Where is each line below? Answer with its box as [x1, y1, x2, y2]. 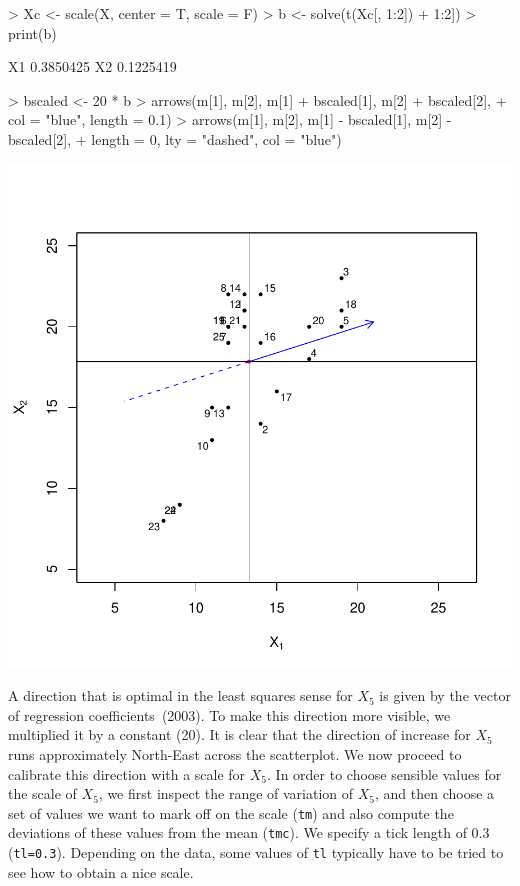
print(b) [8, 22, 57, 43]
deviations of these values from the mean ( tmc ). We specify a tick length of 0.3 [8, 822, 490, 843]
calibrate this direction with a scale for [8, 763, 246, 784]
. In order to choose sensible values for [267, 763, 502, 784]
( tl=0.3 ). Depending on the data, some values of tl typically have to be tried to [8, 842, 504, 863]
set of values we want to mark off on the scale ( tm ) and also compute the [8, 802, 454, 823]
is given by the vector [379, 685, 511, 706]
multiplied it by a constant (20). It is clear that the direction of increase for [8, 724, 471, 745]
